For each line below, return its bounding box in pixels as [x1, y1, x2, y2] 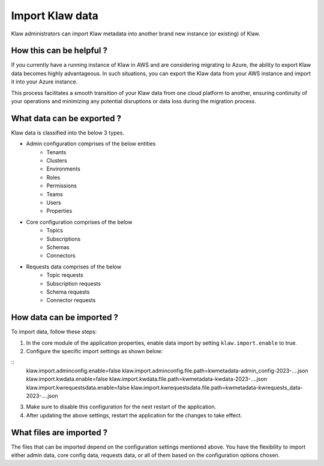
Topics [46, 227, 63, 234]
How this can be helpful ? [11, 46, 108, 56]
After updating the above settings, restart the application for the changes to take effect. [26, 411, 242, 419]
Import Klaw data [11, 9, 99, 22]
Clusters [46, 157, 67, 165]
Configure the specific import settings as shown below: [26, 348, 163, 355]
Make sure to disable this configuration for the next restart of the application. [26, 403, 217, 411]
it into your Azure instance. [11, 78, 78, 85]
